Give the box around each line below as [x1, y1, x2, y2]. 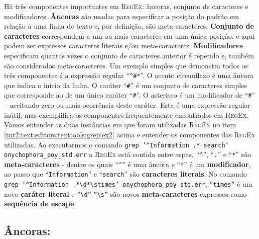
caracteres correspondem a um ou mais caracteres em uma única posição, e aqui [4, 30, 255, 41]
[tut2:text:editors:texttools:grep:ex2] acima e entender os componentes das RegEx [4, 129, 255, 139]
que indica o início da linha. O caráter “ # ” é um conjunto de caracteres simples [4, 79, 247, 90]
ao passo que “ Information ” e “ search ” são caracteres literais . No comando [4, 169, 247, 179]
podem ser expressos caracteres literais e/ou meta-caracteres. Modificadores [4, 40, 243, 51]
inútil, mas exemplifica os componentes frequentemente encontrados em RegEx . [4, 109, 248, 120]
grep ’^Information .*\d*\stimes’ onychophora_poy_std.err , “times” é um [4, 179, 252, 189]
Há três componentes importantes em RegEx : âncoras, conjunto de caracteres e [4, 1, 248, 11]
